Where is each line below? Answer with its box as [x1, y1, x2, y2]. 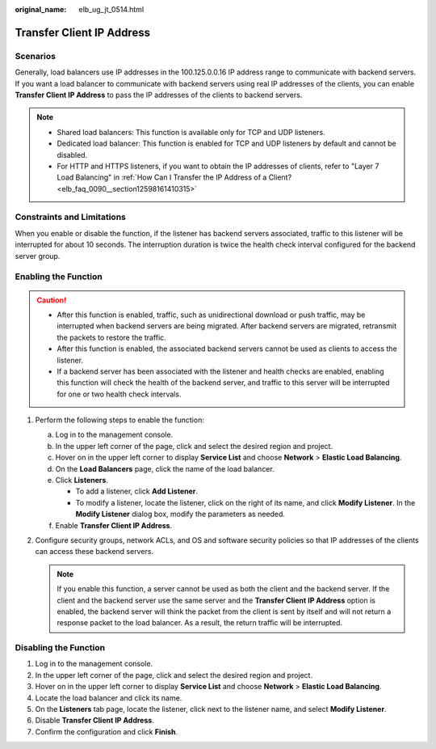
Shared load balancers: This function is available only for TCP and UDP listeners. [57, 127, 326, 137]
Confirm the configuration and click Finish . [35, 726, 178, 736]
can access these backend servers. [35, 547, 153, 556]
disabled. [57, 150, 88, 159]
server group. [15, 251, 61, 260]
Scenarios [15, 50, 57, 61]
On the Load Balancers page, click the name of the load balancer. [55, 463, 275, 473]
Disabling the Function [15, 642, 106, 654]
